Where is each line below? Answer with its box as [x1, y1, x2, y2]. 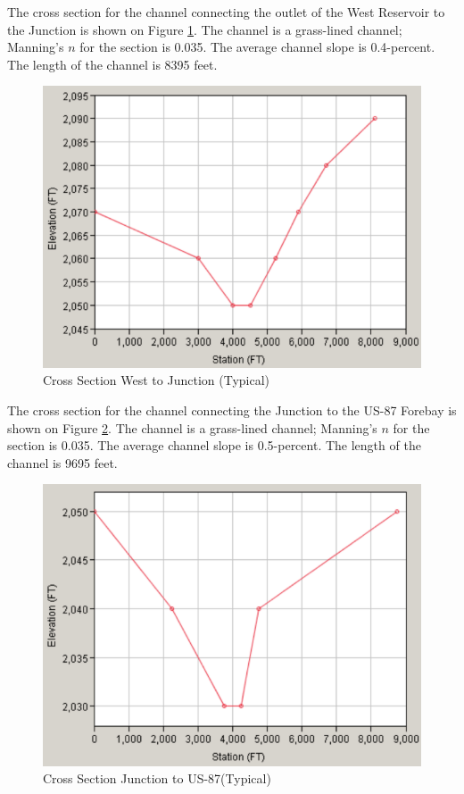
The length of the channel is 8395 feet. [7, 54, 218, 73]
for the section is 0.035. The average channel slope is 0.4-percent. [79, 38, 435, 56]
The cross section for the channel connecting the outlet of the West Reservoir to [7, 3, 445, 21]
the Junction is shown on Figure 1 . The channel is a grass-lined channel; [7, 20, 402, 38]
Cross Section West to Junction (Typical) [43, 371, 270, 389]
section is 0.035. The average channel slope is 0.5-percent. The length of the [7, 436, 421, 455]
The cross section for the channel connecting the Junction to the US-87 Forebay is [7, 400, 457, 419]
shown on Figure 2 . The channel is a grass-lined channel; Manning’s [7, 418, 377, 437]
